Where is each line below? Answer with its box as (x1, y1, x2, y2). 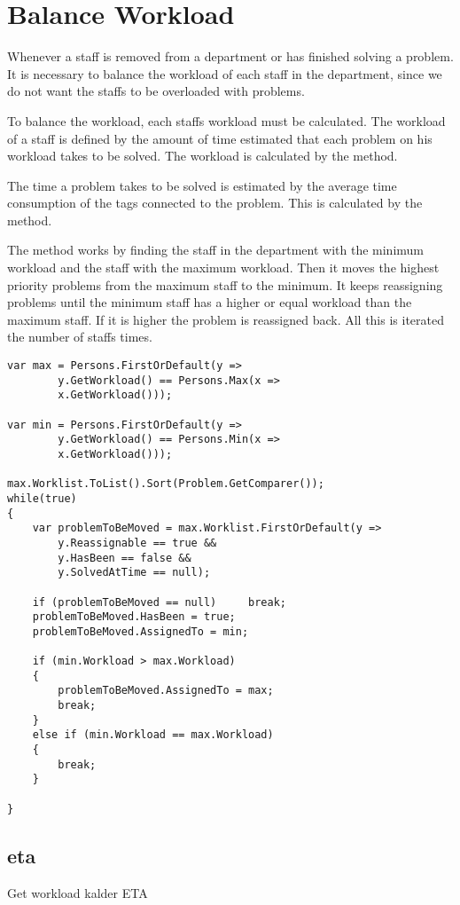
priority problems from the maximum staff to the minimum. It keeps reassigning (7, 275, 443, 294)
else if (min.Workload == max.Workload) (32, 728, 274, 742)
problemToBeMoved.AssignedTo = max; (58, 684, 274, 697)
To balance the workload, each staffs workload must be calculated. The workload (7, 111, 446, 130)
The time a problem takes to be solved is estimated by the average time (7, 176, 397, 194)
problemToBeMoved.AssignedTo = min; (32, 625, 249, 638)
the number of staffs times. (7, 327, 152, 346)
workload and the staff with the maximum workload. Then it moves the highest (7, 258, 440, 277)
